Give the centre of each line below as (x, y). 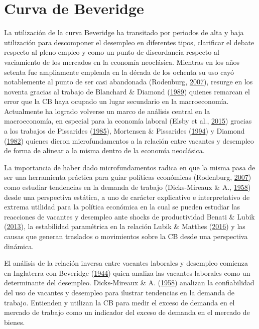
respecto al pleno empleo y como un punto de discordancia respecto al (112, 52)
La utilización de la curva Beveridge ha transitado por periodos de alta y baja (124, 32)
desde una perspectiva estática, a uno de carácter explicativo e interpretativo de (127, 197)
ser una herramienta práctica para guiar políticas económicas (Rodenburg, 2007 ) (128, 177)
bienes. (15, 322)
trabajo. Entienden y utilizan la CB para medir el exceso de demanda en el (119, 302)
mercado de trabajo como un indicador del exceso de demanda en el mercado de (127, 312)
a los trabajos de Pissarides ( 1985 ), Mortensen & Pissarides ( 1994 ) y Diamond (124, 131)
